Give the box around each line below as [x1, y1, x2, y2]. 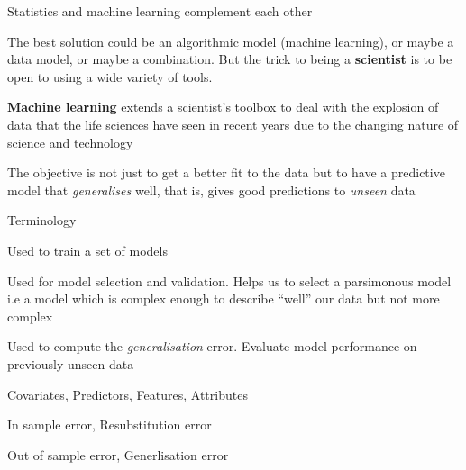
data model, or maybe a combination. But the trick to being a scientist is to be [7, 50, 452, 68]
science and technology [7, 132, 133, 151]
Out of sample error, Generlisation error [7, 445, 229, 464]
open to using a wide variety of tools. [7, 67, 213, 86]
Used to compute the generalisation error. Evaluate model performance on [7, 337, 417, 356]
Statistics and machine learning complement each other [7, 2, 313, 20]
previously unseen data [7, 354, 134, 373]
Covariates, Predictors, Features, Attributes [7, 384, 248, 403]
